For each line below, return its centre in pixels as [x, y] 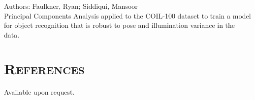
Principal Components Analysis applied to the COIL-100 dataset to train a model [127, 15]
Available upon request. [39, 91]
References [44, 68]
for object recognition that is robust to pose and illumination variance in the [120, 25]
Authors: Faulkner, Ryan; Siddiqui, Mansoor [71, 6]
